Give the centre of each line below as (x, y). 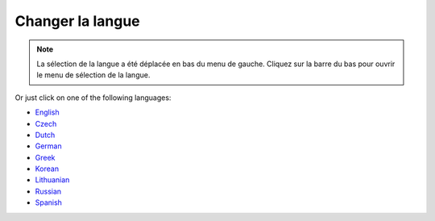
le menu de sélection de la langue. (93, 75)
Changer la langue (77, 21)
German (48, 146)
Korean (47, 169)
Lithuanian (52, 180)
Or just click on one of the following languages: (93, 98)
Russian (48, 191)
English (47, 112)
